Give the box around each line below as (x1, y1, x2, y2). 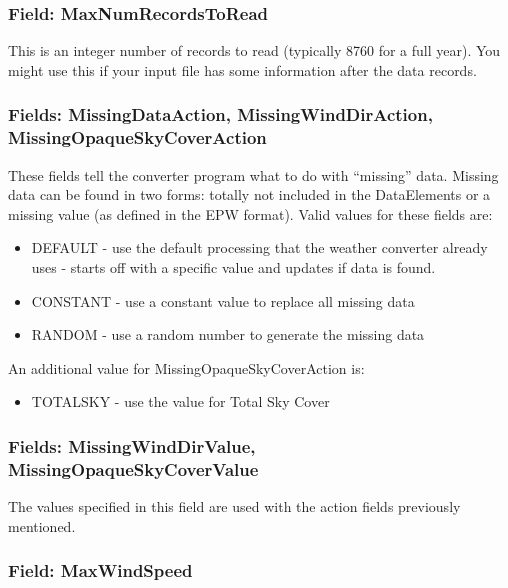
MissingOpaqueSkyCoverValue (8, 456, 259, 481)
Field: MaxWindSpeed (8, 558, 193, 583)
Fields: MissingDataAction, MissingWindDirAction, (8, 102, 433, 127)
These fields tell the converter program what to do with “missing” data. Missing (8, 164, 499, 185)
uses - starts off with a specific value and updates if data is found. (31, 256, 436, 277)
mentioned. (8, 515, 76, 536)
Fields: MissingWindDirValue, (8, 433, 256, 458)
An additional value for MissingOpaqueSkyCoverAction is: (8, 357, 365, 378)
